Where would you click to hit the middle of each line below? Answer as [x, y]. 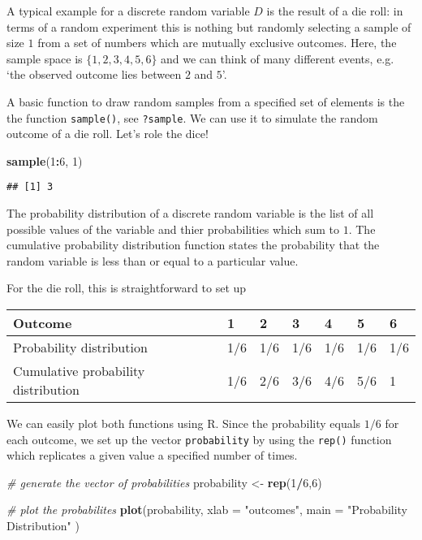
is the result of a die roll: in [335, 11]
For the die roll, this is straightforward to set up [127, 288]
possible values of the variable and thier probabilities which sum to [173, 229]
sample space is [45, 58]
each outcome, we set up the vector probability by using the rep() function [199, 439]
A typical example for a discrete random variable [128, 11]
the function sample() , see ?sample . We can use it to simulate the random [192, 117]
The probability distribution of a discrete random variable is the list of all [190, 213]
